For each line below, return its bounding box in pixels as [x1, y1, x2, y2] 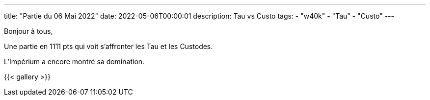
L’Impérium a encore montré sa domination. [4, 57, 145, 66]
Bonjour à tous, [4, 27, 53, 35]
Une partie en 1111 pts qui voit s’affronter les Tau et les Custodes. [4, 42, 213, 50]
